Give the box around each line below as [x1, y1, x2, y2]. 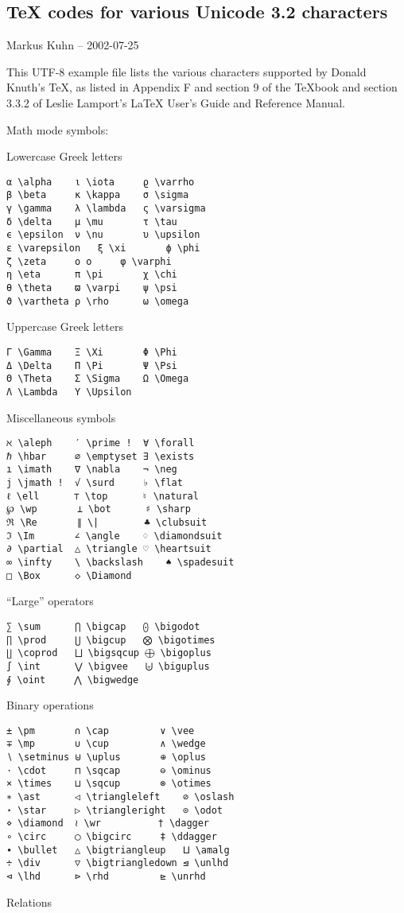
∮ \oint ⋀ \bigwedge [6, 674, 139, 686]
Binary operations [6, 697, 94, 713]
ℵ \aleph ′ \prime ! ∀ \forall [6, 437, 195, 449]
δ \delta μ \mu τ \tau [6, 216, 177, 227]
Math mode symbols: [6, 121, 109, 138]
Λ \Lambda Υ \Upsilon [6, 386, 132, 398]
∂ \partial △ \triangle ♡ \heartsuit [6, 543, 212, 555]
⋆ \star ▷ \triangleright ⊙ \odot [6, 804, 223, 816]
